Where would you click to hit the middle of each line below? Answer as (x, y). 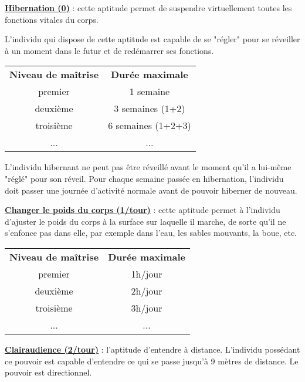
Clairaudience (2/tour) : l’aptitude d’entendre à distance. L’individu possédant (152, 349)
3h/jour (147, 307)
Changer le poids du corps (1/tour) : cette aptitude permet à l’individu (143, 210)
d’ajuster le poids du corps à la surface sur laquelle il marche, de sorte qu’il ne (145, 221)
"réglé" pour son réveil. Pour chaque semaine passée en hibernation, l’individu (144, 178)
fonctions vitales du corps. (52, 19)
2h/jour (147, 290)
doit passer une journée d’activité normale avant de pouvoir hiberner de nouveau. (151, 190)
